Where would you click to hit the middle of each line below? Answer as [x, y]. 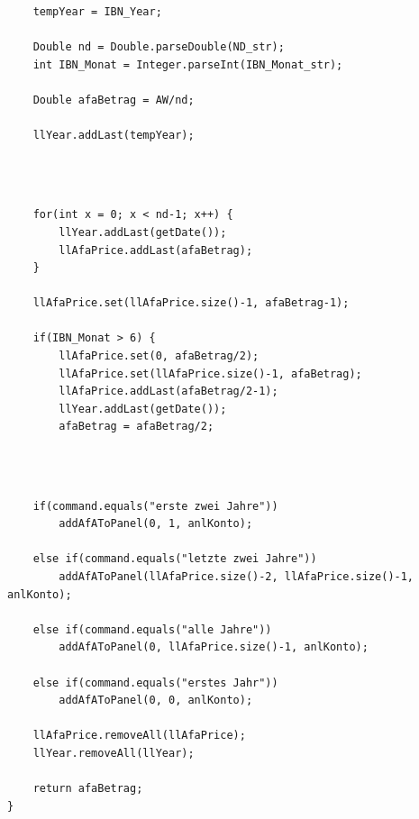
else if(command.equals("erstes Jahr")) [155, 682]
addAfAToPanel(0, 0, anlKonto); [156, 701]
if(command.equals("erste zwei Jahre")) [155, 506]
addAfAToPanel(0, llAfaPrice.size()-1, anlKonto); [214, 647]
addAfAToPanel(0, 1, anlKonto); [156, 524]
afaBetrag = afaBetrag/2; [137, 427]
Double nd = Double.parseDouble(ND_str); [159, 47]
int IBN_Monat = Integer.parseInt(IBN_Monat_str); [188, 64]
